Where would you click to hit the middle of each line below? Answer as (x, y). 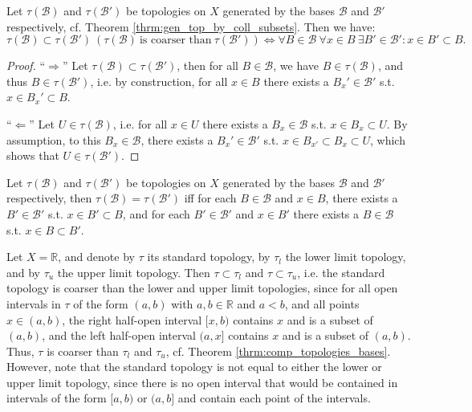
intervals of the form (57, 398)
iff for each (210, 198)
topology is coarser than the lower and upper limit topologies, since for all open (202, 288)
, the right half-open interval (132, 319)
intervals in (34, 303)
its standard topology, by (209, 257)
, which (387, 139)
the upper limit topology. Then (134, 272)
